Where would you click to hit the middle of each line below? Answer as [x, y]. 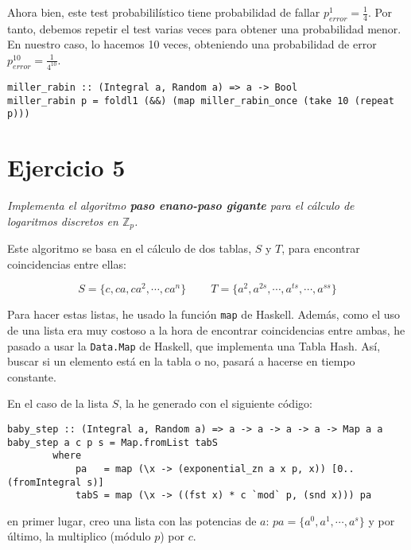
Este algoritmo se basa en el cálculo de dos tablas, [130, 248]
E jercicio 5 [66, 167]
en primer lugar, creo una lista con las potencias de [132, 520]
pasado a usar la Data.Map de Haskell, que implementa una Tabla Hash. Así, [194, 345]
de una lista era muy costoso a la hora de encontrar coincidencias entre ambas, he [206, 329]
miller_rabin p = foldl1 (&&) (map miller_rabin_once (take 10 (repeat [201, 101]
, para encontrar [321, 248]
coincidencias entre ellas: [67, 263]
